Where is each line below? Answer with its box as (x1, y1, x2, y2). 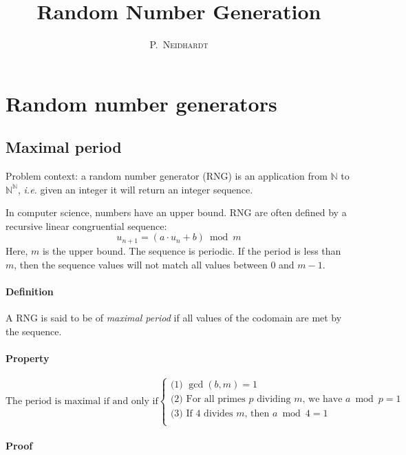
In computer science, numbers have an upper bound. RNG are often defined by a (6, 205, 347, 220)
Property (6, 350, 50, 365)
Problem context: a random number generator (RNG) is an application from (6, 169, 328, 183)
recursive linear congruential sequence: (6, 218, 167, 233)
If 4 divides (186, 409, 233, 419)
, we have (302, 394, 343, 405)
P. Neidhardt (149, 37, 209, 52)
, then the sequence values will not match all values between (14, 257, 268, 271)
